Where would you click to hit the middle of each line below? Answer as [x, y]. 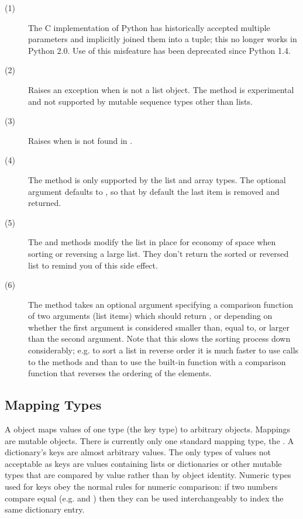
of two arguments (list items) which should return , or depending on [150, 316]
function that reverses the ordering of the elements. [120, 373]
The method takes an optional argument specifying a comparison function [161, 304]
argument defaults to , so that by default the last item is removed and [154, 191]
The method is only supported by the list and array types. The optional [157, 179]
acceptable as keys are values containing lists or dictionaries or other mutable [143, 463]
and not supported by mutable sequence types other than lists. [140, 101]
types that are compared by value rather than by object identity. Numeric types [148, 475]
